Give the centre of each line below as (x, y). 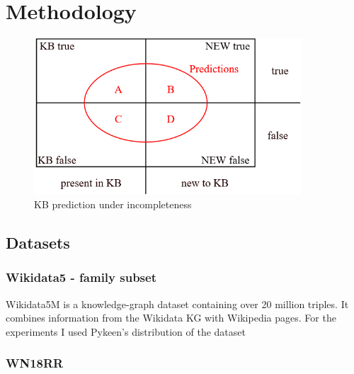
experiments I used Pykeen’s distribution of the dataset (126, 331)
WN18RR (35, 363)
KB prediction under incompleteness (113, 204)
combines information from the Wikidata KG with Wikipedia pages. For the (171, 318)
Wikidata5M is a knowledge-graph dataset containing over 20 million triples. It (177, 304)
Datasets (38, 243)
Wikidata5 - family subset (81, 277)
